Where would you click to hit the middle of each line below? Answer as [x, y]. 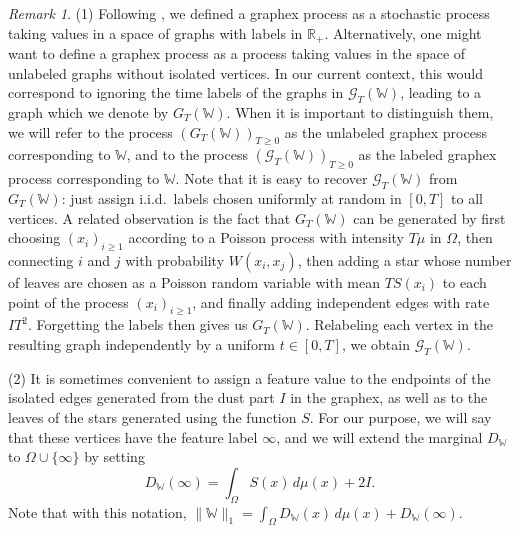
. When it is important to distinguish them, [360, 112]
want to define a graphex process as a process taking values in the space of [237, 53]
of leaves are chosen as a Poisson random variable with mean [194, 282]
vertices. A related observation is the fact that [149, 217]
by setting [114, 456]
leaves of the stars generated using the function [152, 416]
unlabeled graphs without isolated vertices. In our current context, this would [245, 72]
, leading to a [441, 92]
